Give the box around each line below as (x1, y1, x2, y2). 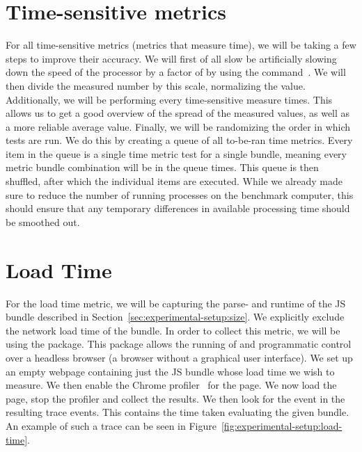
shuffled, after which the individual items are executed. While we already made (6, 174, 343, 188)
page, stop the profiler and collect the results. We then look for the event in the (6, 391, 345, 405)
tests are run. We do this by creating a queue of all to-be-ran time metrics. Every (6, 133, 353, 147)
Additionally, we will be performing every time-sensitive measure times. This (6, 92, 333, 106)
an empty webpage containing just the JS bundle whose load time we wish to (6, 364, 335, 378)
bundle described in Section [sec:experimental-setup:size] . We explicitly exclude (6, 309, 345, 324)
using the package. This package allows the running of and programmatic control (6, 337, 352, 351)
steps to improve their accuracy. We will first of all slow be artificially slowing (6, 51, 337, 65)
